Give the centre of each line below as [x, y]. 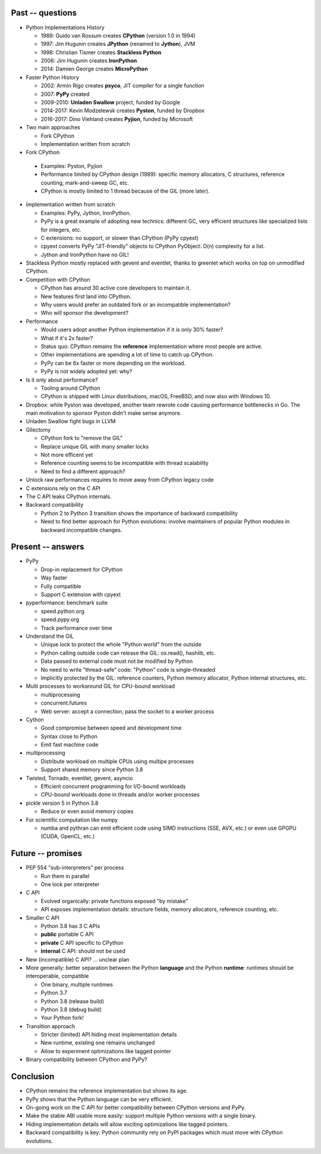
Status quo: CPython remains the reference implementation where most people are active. [152, 346]
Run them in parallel [65, 876]
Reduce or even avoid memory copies [87, 811]
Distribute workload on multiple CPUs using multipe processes [117, 761]
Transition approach [51, 1026]
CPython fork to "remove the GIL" [82, 438]
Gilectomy [38, 430]
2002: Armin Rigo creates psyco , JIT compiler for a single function [122, 86]
